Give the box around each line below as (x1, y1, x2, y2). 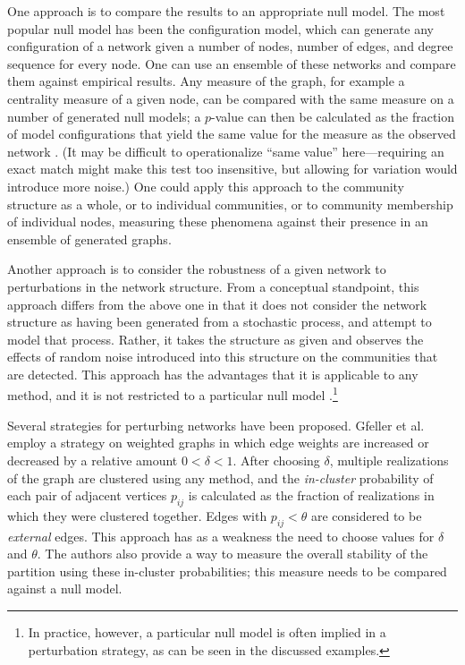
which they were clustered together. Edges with (7, 506, 267, 524)
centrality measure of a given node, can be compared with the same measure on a (7, 89, 454, 107)
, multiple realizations (329, 450, 449, 469)
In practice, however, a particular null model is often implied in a (28, 623, 386, 642)
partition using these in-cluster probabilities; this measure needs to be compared (7, 561, 447, 580)
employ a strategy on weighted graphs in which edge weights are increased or (7, 433, 429, 452)
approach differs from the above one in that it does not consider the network (7, 294, 427, 313)
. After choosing (232, 450, 320, 469)
